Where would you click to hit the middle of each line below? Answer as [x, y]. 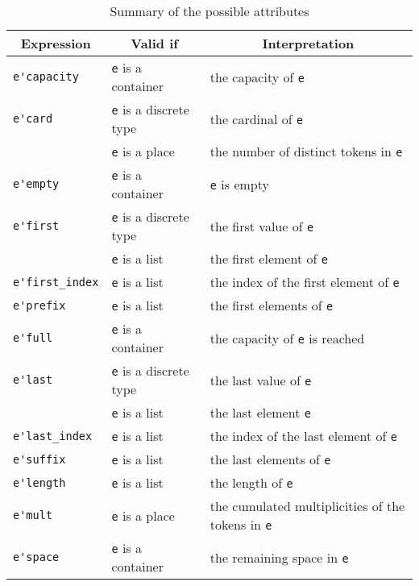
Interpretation [308, 43]
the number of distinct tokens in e [306, 151]
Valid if [154, 43]
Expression [56, 43]
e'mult [33, 515]
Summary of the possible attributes [209, 11]
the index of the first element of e [305, 282]
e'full [33, 338]
